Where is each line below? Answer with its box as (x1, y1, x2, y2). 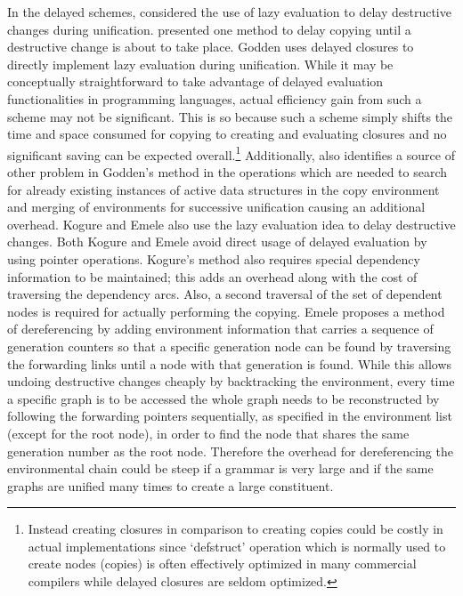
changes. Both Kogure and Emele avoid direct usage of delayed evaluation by (7, 232, 427, 251)
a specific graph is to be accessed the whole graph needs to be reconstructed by (7, 389, 440, 407)
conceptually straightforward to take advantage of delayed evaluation (7, 72, 384, 91)
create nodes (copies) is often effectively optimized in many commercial (28, 554, 417, 573)
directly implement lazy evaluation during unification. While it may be (7, 54, 394, 73)
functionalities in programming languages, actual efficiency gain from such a (7, 89, 422, 108)
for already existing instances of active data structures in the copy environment (7, 180, 440, 198)
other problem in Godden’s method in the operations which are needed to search (7, 163, 448, 181)
